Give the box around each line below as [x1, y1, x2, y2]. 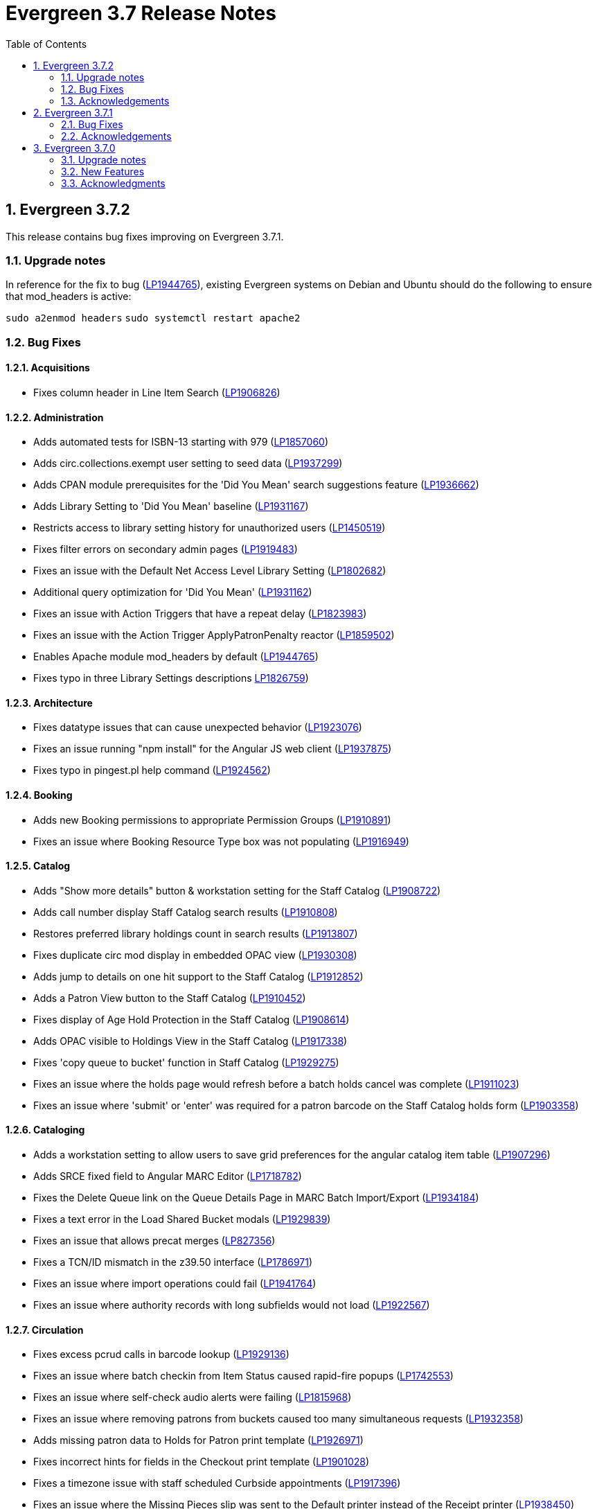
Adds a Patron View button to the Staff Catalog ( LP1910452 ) [33, 991, 306, 1004]
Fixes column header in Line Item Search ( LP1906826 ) [33, 386, 280, 398]
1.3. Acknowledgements [61, 94, 170, 107]
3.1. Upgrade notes [61, 153, 146, 166]
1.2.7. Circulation [6, 1323, 84, 1336]
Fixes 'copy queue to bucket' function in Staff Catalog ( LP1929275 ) [33, 1056, 339, 1068]
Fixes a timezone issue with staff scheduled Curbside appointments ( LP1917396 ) [33, 1477, 401, 1490]
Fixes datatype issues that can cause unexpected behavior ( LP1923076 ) [33, 721, 362, 734]
